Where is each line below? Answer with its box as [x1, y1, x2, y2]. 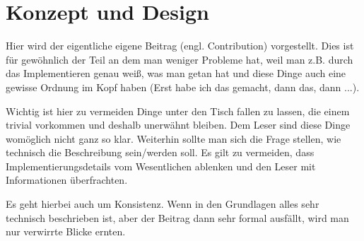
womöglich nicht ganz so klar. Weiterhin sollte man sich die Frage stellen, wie [6, 131, 341, 146]
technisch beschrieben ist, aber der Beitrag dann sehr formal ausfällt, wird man [6, 210, 349, 225]
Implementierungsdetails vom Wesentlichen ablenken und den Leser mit [6, 158, 316, 173]
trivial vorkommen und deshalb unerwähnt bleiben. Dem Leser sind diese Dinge [6, 117, 351, 132]
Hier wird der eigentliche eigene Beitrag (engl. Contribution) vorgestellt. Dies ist [6, 38, 354, 53]
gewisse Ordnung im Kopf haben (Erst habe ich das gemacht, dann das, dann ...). [6, 79, 360, 94]
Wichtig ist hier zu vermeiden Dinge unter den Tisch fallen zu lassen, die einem [6, 103, 350, 118]
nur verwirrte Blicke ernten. [6, 224, 126, 239]
